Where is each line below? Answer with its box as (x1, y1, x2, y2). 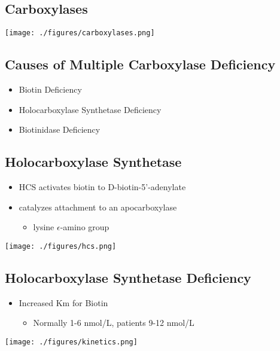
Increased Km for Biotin (19, 296, 108, 309)
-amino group (60, 221, 109, 233)
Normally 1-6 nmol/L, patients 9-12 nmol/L (33, 316, 194, 329)
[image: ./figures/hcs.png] (5, 242, 117, 251)
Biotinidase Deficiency (19, 123, 101, 136)
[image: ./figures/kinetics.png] (5, 337, 138, 346)
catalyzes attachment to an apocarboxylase (19, 200, 177, 213)
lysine (33, 221, 54, 233)
